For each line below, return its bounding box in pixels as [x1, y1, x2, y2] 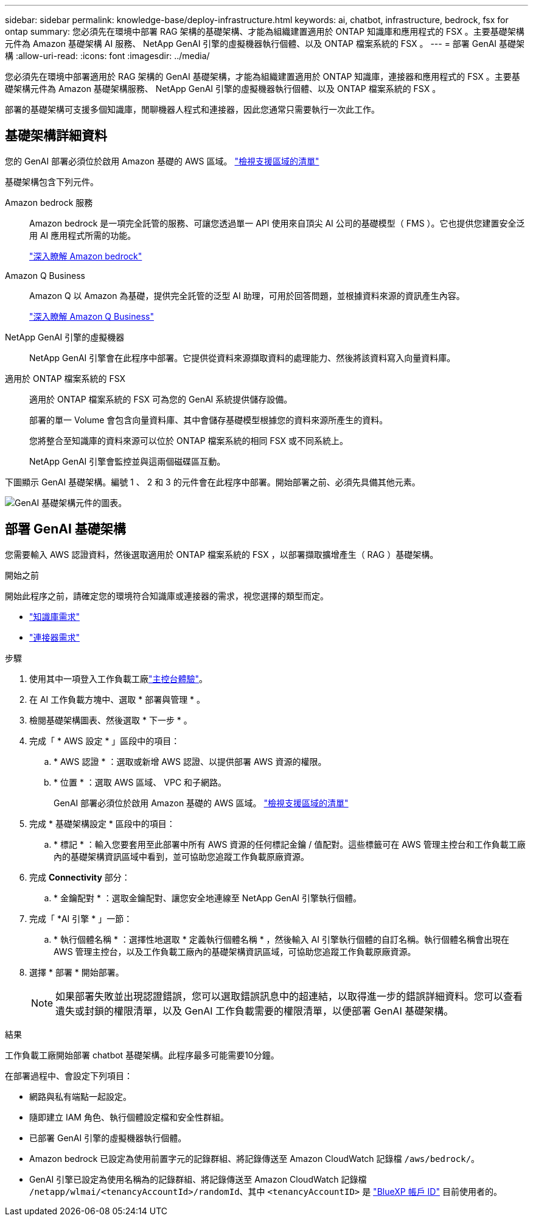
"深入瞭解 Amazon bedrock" [29, 250, 142, 261]
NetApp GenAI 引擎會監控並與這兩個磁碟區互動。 [29, 456, 226, 466]
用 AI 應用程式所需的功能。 [29, 230, 136, 241]
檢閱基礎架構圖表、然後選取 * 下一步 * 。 [29, 714, 192, 725]
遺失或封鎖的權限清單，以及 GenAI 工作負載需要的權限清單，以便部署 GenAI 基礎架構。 [55, 1004, 454, 1017]
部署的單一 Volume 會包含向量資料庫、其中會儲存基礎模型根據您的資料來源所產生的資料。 [29, 414, 388, 425]
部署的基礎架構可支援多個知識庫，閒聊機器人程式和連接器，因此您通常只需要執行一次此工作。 [5, 104, 380, 114]
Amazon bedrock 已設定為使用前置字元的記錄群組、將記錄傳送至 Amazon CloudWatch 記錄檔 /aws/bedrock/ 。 [29, 1153, 480, 1164]
